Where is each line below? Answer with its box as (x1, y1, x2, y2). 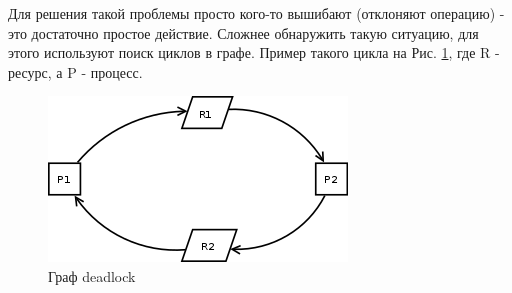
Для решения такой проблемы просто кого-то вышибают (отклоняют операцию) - (8, 3, 505, 23)
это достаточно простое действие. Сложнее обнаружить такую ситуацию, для (8, 22, 479, 43)
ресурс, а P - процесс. (8, 61, 143, 82)
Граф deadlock (48, 265, 136, 286)
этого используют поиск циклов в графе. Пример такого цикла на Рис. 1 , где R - (8, 42, 500, 63)
